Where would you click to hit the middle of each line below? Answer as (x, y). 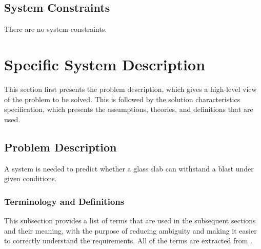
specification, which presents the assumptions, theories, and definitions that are (129, 109)
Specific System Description (105, 64)
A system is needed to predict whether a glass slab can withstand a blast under (129, 168)
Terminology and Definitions (64, 201)
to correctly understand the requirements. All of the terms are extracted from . (128, 241)
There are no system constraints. (56, 29)
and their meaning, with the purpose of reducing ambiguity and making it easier (130, 230)
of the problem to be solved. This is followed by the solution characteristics (122, 99)
